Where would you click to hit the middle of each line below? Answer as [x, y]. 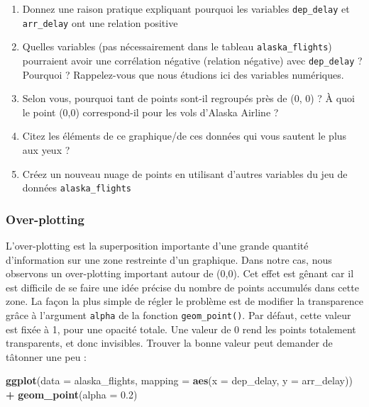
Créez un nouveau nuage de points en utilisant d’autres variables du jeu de [185, 173]
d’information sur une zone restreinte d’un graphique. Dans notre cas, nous [169, 259]
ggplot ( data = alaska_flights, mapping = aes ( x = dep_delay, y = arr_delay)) [179, 380]
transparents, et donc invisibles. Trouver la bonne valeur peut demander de [169, 343]
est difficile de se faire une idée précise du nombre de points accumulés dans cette [182, 287]
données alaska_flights [77, 188]
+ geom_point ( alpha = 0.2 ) [72, 395]
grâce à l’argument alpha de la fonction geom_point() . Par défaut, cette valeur [178, 315]
